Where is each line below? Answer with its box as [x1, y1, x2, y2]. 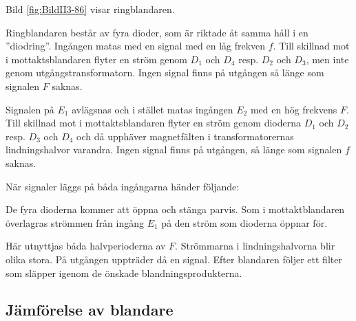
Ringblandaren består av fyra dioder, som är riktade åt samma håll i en [6, 25, 308, 39]
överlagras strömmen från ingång [6, 215, 144, 230]
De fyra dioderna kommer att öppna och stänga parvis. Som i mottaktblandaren [6, 202, 345, 217]
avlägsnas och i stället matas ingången [72, 102, 233, 116]
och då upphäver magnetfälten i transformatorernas [76, 129, 294, 143]
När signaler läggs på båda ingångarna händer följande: [6, 179, 240, 193]
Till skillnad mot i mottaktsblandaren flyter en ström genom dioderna [6, 115, 301, 130]
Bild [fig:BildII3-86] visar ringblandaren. [6, 2, 175, 16]
